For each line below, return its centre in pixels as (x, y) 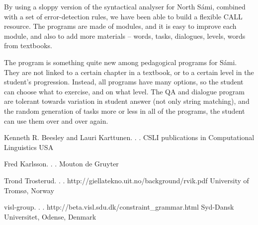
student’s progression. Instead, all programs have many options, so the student (124, 82)
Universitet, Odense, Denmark (50, 216)
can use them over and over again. (56, 120)
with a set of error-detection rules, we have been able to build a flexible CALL (123, 16)
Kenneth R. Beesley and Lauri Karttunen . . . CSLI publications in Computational (129, 137)
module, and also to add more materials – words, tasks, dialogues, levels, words (125, 36)
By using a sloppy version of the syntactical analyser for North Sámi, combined (125, 6)
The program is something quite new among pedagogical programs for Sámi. (121, 62)
